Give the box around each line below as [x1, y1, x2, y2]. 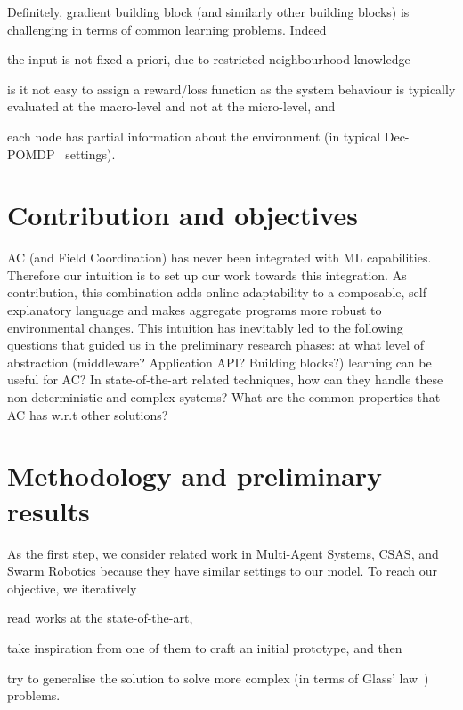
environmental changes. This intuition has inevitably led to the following [7, 318, 403, 336]
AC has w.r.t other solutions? [7, 405, 168, 424]
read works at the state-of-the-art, [7, 609, 193, 627]
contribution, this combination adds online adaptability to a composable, [7, 283, 405, 302]
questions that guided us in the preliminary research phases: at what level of [7, 335, 425, 354]
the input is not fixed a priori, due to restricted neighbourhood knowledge [7, 50, 410, 69]
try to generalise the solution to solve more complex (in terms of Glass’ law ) [7, 668, 429, 687]
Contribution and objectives [7, 197, 358, 233]
